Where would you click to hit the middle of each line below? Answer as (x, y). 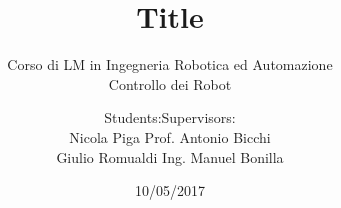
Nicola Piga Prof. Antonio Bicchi (170, 136)
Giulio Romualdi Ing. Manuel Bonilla (170, 156)
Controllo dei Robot (170, 83)
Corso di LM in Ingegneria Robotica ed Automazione (170, 64)
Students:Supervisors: (170, 117)
